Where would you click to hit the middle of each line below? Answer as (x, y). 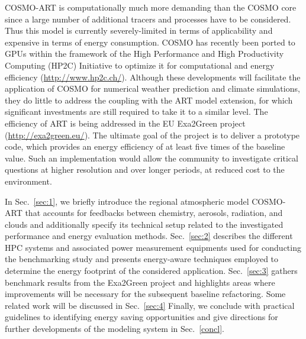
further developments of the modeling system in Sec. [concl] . (115, 329)
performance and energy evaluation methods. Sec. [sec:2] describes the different (149, 236)
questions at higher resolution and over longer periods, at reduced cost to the (145, 169)
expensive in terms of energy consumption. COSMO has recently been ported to (150, 42)
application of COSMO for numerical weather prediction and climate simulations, (152, 88)
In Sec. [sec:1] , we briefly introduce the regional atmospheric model (127, 201)
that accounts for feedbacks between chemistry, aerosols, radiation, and (154, 213)
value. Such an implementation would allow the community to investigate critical (152, 158)
